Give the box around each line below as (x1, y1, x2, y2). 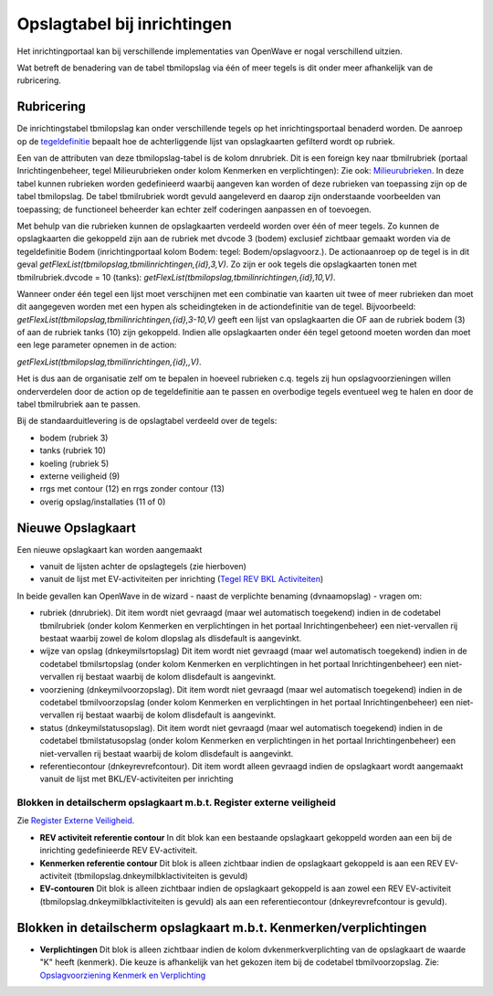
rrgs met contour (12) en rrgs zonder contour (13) (39, 483, 226, 494)
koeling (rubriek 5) (39, 458, 110, 469)
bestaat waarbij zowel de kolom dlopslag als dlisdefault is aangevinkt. (39, 633, 302, 644)
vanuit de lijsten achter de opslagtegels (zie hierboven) (39, 561, 246, 572)
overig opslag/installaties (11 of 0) (39, 496, 166, 507)
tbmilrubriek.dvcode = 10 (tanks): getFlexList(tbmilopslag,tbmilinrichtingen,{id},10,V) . (16, 271, 336, 282)
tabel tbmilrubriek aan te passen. (16, 398, 141, 410)
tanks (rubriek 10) (39, 445, 107, 456)
